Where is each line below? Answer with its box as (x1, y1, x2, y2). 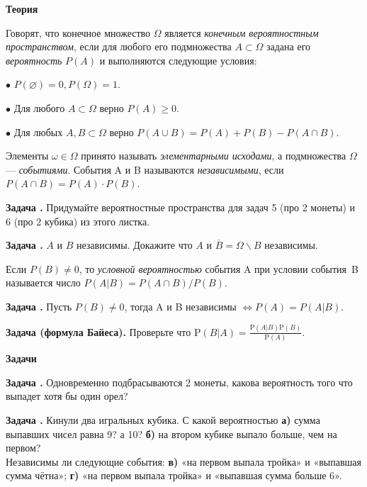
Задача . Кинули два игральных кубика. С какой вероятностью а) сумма (6, 412, 320, 427)
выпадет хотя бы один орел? (6, 388, 128, 403)
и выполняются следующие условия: (99, 52, 257, 67)
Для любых (13, 124, 63, 139)
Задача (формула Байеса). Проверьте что (6, 324, 191, 339)
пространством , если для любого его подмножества (6, 39, 232, 54)
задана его (266, 39, 311, 54)
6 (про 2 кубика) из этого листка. (6, 213, 150, 228)
